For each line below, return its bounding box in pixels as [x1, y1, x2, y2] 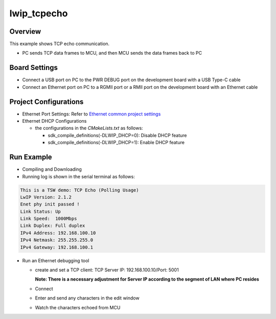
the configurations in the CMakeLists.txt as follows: [35, 125, 143, 131]
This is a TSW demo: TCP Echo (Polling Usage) [20, 187, 139, 193]
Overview [9, 27, 41, 36]
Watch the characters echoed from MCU [35, 304, 121, 310]
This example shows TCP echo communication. [9, 41, 110, 47]
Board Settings [9, 63, 58, 72]
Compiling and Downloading [22, 166, 82, 172]
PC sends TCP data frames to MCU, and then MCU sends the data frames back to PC [22, 50, 202, 56]
